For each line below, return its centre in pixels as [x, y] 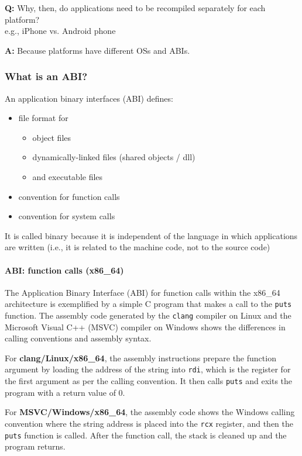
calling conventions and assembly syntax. [78, 338]
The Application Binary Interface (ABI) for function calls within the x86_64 [143, 292]
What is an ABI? [46, 76]
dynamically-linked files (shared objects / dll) [114, 157]
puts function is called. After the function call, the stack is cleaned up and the [146, 435]
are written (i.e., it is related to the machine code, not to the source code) [138, 247]
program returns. [35, 446]
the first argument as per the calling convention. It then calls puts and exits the [149, 381]
